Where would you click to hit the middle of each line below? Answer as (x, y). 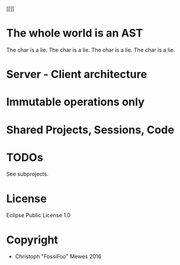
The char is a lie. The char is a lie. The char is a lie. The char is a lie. (91, 50)
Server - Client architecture (77, 74)
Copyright (32, 240)
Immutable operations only (75, 102)
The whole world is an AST (75, 33)
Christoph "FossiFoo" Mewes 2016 (58, 257)
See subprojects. (27, 174)
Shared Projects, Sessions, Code (90, 130)
